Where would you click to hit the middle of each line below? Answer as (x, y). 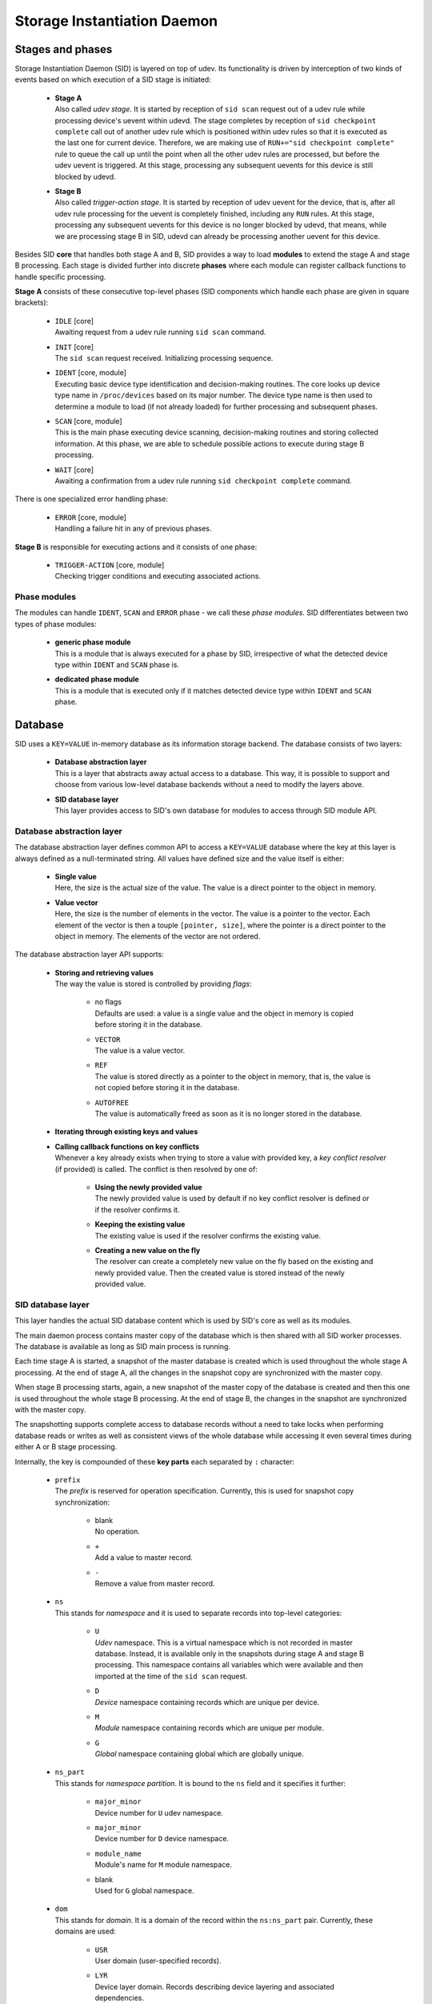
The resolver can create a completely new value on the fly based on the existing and (234, 1262)
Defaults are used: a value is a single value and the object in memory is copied (224, 1013)
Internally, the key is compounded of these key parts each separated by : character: (155, 1461)
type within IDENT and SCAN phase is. (117, 665)
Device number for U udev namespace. (159, 1812)
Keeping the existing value (140, 1224)
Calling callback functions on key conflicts (127, 1146)
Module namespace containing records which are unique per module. (209, 1728)
